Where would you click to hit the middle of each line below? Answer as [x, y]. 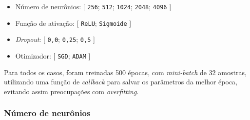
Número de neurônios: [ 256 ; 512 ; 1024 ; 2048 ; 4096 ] [93, 6]
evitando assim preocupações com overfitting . [71, 91]
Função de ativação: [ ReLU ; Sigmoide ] [73, 23]
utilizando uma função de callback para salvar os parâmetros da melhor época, [121, 82]
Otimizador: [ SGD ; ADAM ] [53, 55]
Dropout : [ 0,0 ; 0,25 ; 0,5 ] [55, 39]
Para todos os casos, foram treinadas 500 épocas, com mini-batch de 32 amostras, [125, 72]
